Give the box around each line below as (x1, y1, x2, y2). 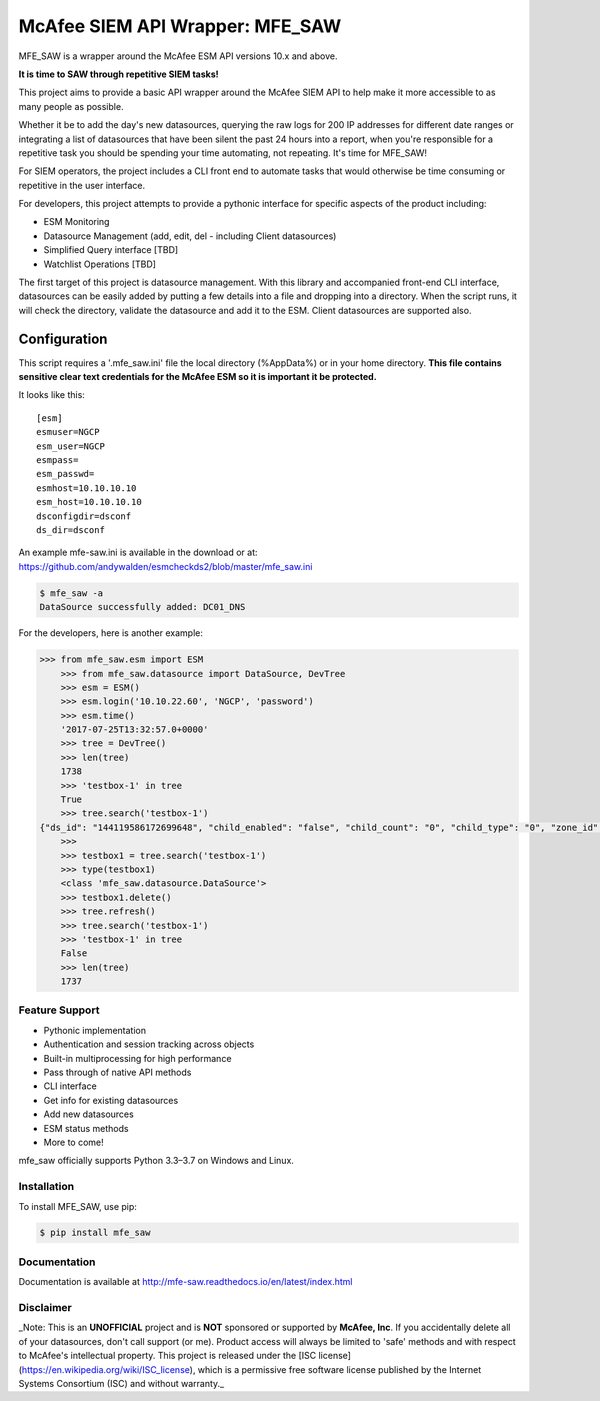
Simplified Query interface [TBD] (43, 244, 179, 256)
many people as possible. (18, 100, 124, 112)
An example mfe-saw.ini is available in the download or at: (18, 546, 258, 559)
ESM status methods (43, 1122, 129, 1134)
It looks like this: (18, 389, 85, 401)
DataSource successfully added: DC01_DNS (39, 601, 246, 613)
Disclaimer (18, 1300, 72, 1314)
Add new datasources (43, 1108, 134, 1120)
